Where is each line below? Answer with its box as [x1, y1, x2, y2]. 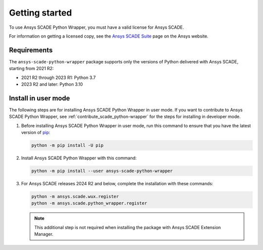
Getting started [9, 7, 72, 18]
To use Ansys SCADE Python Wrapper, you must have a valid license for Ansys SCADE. [9, 24, 184, 30]
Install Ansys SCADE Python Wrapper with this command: [21, 155, 137, 161]
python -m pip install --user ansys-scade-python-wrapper [31, 168, 173, 174]
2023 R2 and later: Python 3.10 [21, 81, 83, 87]
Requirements [9, 46, 53, 54]
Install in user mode [9, 94, 70, 102]
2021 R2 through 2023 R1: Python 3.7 [21, 75, 96, 80]
